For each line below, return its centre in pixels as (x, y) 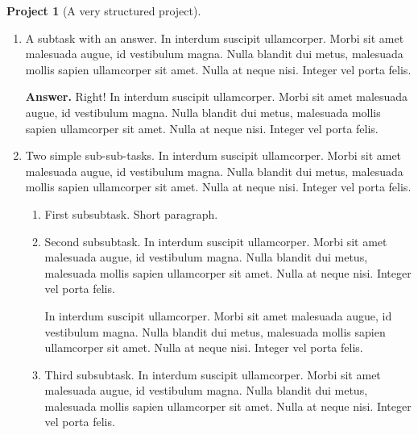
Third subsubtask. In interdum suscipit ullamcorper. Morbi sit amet (213, 374)
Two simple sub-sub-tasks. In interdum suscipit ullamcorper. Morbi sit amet (213, 155)
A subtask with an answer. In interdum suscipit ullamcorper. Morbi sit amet (215, 38)
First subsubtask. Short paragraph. (131, 213)
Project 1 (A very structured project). (104, 10)
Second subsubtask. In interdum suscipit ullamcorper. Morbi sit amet (216, 241)
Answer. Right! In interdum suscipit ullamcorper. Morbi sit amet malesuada (217, 96)
